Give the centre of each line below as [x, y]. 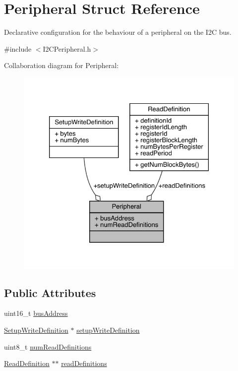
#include [18, 48]
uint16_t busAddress [36, 313]
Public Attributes [50, 292]
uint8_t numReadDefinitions [48, 346]
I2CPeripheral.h [67, 48]
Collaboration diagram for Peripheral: [61, 65]
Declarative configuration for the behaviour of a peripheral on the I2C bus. [118, 32]
